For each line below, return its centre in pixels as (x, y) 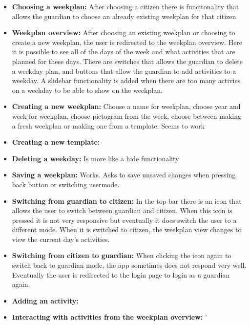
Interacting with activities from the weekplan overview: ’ (109, 317)
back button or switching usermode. (66, 184)
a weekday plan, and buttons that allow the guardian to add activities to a (124, 71)
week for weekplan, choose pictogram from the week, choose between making (126, 116)
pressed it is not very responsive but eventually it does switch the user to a (124, 220)
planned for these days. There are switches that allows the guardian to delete (127, 61)
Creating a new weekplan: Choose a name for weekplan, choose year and (126, 106)
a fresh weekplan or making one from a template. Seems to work (108, 125)
